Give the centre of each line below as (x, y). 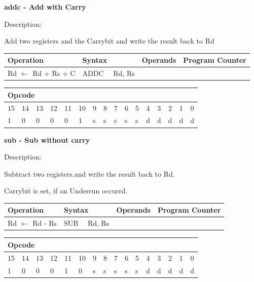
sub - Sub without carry (47, 139)
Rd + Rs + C (54, 73)
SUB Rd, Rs (87, 223)
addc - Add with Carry (45, 7)
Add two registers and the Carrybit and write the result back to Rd (109, 41)
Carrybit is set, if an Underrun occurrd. (66, 191)
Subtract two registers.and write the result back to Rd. (89, 173)
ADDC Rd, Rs (108, 73)
